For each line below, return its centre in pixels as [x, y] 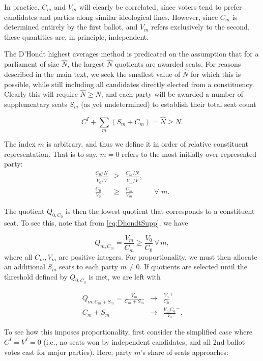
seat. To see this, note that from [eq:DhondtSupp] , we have [96, 223]
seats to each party [89, 267]
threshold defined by [36, 276]
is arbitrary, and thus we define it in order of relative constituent [147, 144]
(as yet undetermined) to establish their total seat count [169, 104]
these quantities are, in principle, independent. [77, 36]
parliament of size [32, 64]
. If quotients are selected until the [193, 267]
